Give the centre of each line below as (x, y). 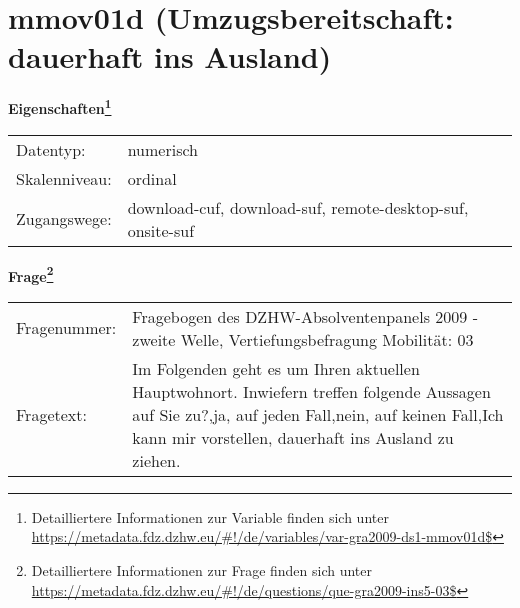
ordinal (152, 178)
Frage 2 (31, 274)
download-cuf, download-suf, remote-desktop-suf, (298, 207)
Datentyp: (51, 149)
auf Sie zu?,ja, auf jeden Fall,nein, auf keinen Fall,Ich (318, 414)
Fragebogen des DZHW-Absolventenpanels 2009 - (305, 316)
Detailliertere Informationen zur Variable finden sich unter (210, 516)
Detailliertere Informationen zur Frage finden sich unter (202, 570)
